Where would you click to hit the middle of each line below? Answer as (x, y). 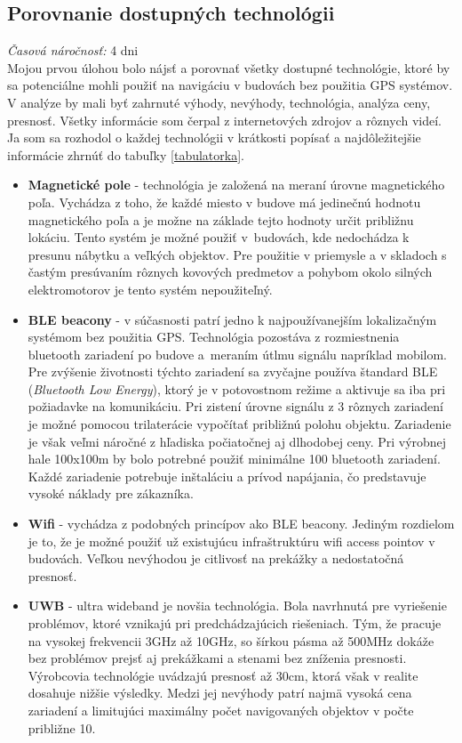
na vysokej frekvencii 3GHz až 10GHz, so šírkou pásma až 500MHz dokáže (231, 640)
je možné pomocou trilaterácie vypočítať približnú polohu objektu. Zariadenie (239, 424)
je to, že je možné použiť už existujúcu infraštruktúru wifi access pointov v (231, 541)
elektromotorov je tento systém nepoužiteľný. (150, 289)
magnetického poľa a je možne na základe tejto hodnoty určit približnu (221, 219)
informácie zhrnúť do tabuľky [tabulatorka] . (126, 154)
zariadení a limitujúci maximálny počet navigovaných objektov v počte (221, 710)
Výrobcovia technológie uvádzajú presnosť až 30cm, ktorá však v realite (223, 675)
